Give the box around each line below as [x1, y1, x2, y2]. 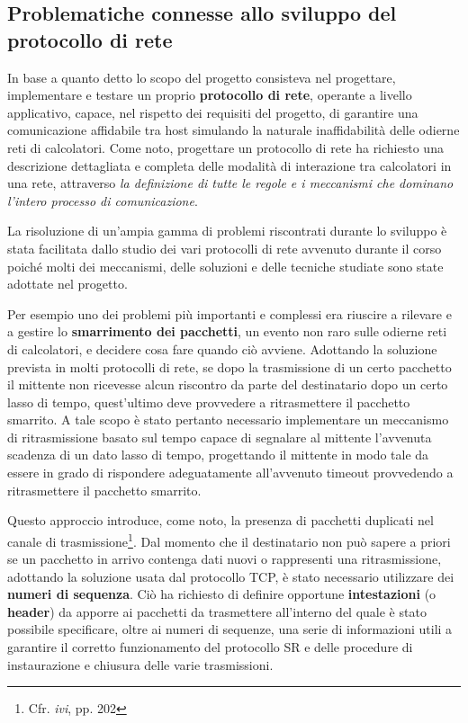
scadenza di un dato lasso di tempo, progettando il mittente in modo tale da [7, 445, 429, 464]
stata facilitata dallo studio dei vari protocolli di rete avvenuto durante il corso [7, 238, 442, 257]
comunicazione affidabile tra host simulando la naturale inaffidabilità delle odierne [7, 120, 460, 139]
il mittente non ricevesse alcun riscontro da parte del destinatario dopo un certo [7, 375, 448, 394]
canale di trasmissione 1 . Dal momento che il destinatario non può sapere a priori [7, 529, 451, 550]
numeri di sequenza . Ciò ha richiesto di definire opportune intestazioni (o [7, 585, 436, 603]
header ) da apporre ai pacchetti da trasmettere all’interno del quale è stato [7, 602, 427, 620]
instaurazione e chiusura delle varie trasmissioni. [7, 655, 274, 674]
